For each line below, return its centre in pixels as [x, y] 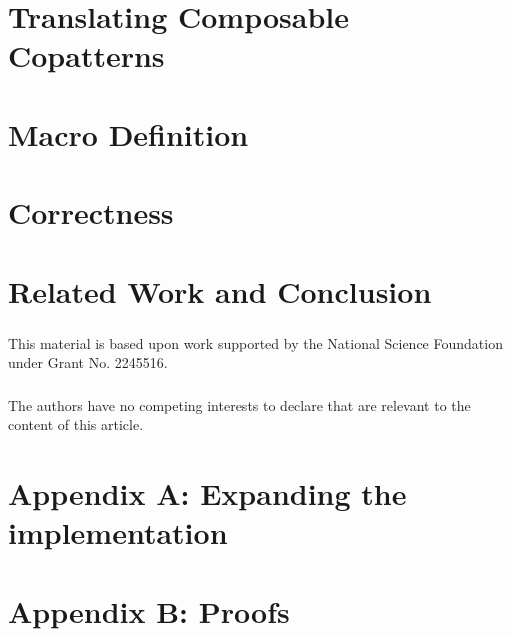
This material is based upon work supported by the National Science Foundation [255, 342]
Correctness [91, 212]
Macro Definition [128, 133]
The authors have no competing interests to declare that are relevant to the [239, 404]
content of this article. [76, 424]
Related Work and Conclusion [220, 290]
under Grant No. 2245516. [88, 362]
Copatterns [86, 55]
